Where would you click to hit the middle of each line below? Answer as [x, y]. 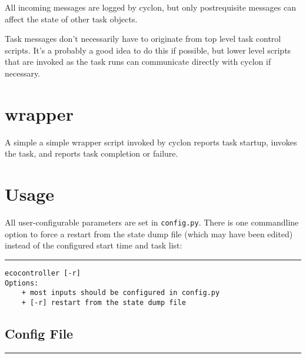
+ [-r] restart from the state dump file [104, 302]
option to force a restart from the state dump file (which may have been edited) [149, 233]
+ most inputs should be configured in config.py [121, 293]
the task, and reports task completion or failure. [92, 153]
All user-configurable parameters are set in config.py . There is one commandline [152, 222]
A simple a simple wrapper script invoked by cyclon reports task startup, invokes [151, 142]
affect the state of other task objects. [71, 19]
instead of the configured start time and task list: [94, 245]
